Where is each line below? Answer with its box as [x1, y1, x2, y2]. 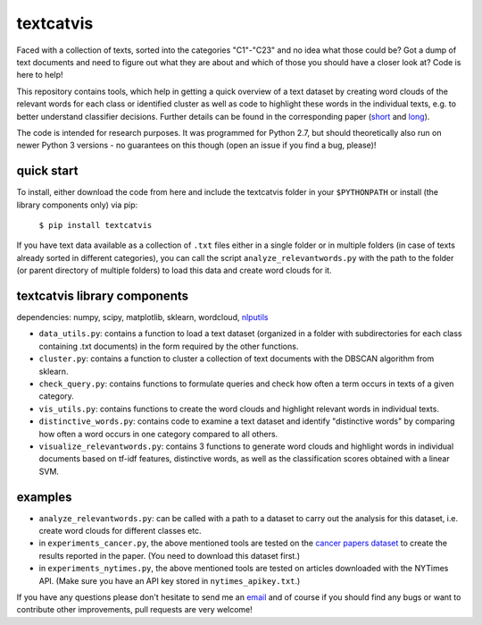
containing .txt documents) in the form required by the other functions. [38, 341, 299, 351]
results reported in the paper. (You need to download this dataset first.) [38, 550, 301, 561]
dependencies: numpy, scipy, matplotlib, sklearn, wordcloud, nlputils [16, 312, 269, 323]
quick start [16, 164, 79, 179]
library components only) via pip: [16, 199, 138, 210]
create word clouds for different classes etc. [38, 526, 202, 536]
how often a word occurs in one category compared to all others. [38, 428, 278, 439]
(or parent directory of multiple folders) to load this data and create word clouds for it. [16, 265, 332, 276]
